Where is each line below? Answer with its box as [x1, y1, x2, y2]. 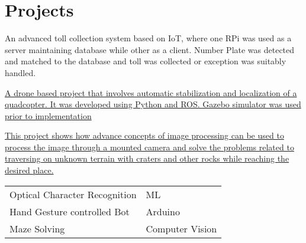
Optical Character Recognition [9, 187, 137, 201]
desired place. [5, 164, 54, 176]
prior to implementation [5, 109, 92, 121]
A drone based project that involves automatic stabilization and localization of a [5, 86, 297, 98]
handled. [5, 66, 36, 78]
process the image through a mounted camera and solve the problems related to [5, 140, 294, 153]
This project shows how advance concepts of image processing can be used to [5, 129, 284, 142]
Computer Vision [146, 221, 217, 235]
